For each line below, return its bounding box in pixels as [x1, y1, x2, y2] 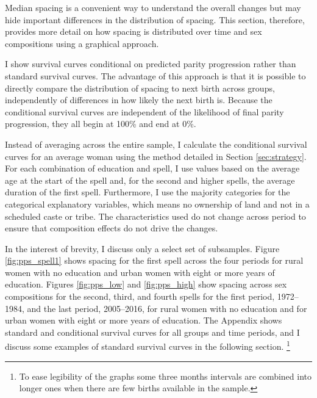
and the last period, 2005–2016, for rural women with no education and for [27, 302, 307, 314]
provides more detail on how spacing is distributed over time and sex [5, 25, 262, 38]
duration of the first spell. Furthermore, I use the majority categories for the [5, 186, 290, 198]
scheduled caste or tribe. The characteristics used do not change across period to [5, 209, 306, 222]
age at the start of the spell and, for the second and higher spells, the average [5, 173, 295, 186]
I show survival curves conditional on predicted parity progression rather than [5, 57, 296, 70]
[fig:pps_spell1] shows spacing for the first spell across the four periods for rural [5, 254, 304, 267]
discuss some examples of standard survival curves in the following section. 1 [5, 338, 290, 353]
